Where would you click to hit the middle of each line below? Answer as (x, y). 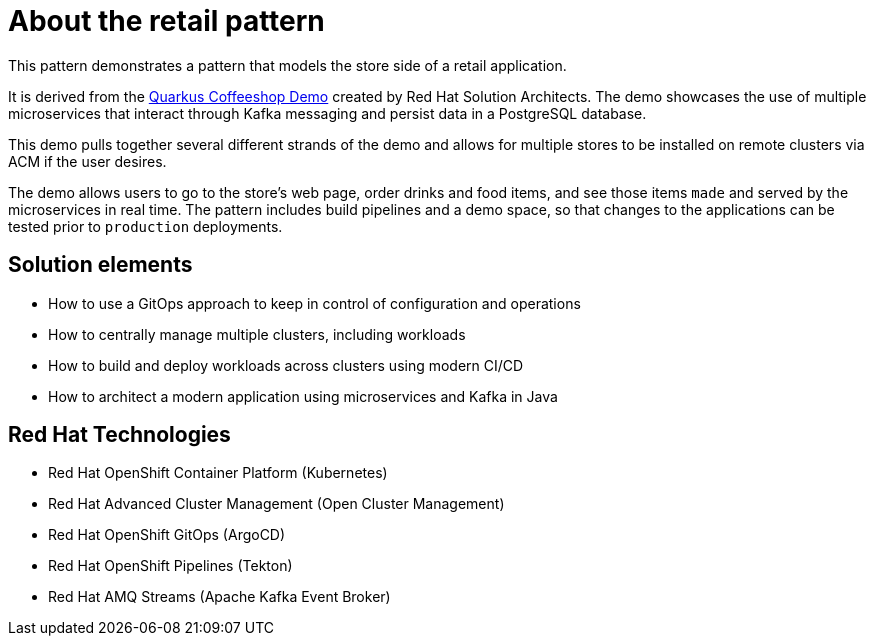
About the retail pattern (166, 21)
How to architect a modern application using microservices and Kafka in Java (303, 396)
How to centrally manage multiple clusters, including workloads (257, 334)
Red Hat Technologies (119, 435)
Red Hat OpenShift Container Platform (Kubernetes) (218, 473)
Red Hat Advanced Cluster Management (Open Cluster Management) (276, 504)
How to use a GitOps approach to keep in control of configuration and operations (314, 303)
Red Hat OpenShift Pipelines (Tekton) (170, 566)
